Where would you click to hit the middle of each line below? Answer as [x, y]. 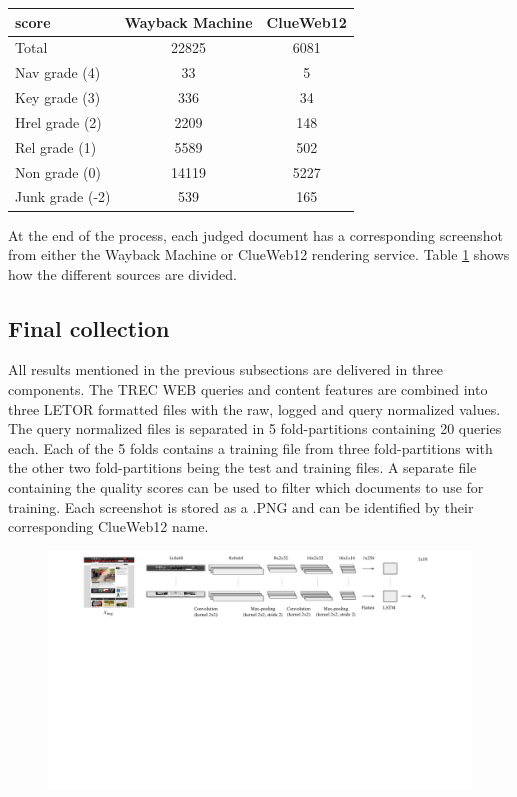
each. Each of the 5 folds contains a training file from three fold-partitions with [250, 447]
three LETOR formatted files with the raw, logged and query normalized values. [254, 408]
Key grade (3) [58, 97]
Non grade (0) [58, 171]
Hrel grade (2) [58, 121]
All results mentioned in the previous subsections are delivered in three [226, 369]
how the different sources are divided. [122, 273]
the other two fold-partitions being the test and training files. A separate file [242, 467]
